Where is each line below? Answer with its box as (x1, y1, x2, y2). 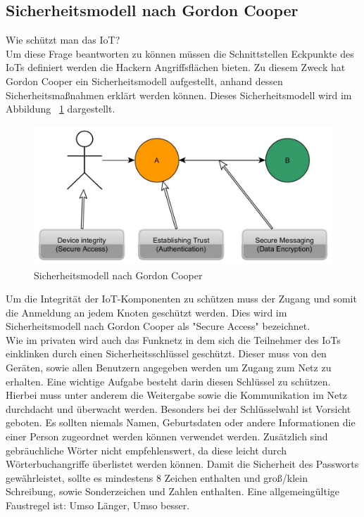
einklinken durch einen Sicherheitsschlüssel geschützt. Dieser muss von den (6, 346, 327, 361)
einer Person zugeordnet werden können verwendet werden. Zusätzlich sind (6, 429, 328, 444)
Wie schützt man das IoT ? (6, 32, 120, 47)
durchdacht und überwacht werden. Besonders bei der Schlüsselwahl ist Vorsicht (6, 401, 351, 416)
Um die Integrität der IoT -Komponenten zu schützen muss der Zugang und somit (6, 291, 357, 306)
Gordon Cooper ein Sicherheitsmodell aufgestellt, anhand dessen (6, 73, 283, 88)
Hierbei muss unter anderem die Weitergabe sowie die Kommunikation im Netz (6, 388, 347, 402)
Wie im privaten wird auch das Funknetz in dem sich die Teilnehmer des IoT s (6, 332, 341, 347)
